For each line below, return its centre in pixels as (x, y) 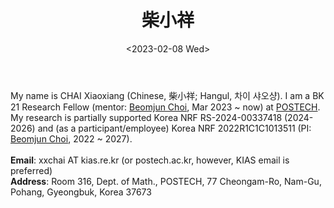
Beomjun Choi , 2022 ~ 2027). (71, 138)
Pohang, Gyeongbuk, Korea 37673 (81, 192)
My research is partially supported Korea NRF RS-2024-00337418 (146, 117)
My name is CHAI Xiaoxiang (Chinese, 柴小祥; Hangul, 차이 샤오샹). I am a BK (167, 95)
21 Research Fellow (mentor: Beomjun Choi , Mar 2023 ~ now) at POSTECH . (165, 107)
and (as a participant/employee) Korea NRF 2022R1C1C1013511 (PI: (174, 128)
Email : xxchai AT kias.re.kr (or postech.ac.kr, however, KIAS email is (150, 160)
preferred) (31, 170)
